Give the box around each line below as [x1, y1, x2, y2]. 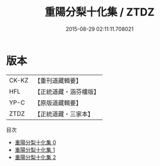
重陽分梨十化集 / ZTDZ [44, 5, 155, 19]
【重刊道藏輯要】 [34, 76, 82, 85]
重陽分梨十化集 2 [14, 154, 56, 161]
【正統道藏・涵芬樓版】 [34, 87, 100, 95]
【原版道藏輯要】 [34, 98, 82, 107]
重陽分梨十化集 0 [14, 139, 56, 146]
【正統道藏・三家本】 [34, 110, 94, 118]
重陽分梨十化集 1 [14, 146, 55, 153]
